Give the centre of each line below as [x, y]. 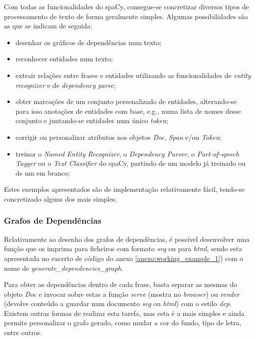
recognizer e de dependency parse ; [65, 85]
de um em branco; [43, 172]
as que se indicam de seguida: [48, 26]
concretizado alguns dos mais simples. [61, 198]
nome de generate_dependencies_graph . [64, 268]
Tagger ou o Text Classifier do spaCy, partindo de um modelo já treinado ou [130, 163]
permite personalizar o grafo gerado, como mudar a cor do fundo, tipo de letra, [123, 323]
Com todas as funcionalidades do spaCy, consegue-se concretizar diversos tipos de [127, 6]
